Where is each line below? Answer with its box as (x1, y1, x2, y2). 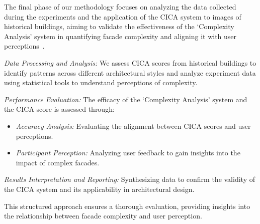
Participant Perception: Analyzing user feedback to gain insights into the (16, 147, 240, 158)
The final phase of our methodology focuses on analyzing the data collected (4, 2, 236, 12)
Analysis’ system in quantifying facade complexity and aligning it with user (4, 31, 237, 41)
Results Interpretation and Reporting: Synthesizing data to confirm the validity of (4, 174, 255, 184)
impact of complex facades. (16, 157, 100, 167)
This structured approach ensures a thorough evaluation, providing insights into (4, 200, 250, 211)
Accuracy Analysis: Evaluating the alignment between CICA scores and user (16, 120, 251, 131)
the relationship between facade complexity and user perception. (4, 210, 202, 221)
